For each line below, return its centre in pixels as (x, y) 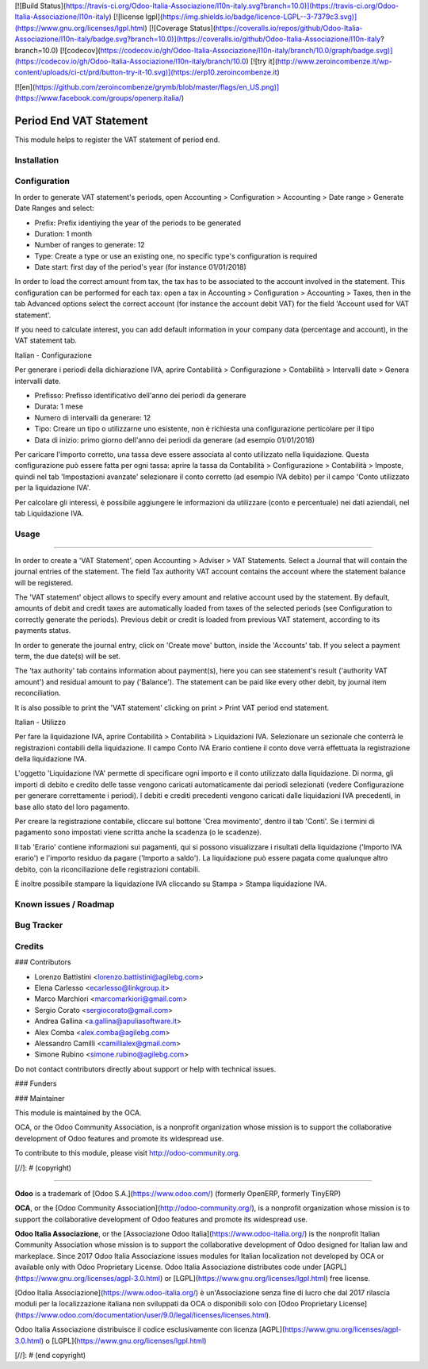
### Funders (36, 1083)
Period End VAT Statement (81, 120)
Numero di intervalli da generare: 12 (93, 417)
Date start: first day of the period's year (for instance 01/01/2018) (141, 267)
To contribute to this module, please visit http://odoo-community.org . (128, 1153)
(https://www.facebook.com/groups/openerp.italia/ (98, 98)
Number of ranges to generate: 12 (90, 245)
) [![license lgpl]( (136, 17)
